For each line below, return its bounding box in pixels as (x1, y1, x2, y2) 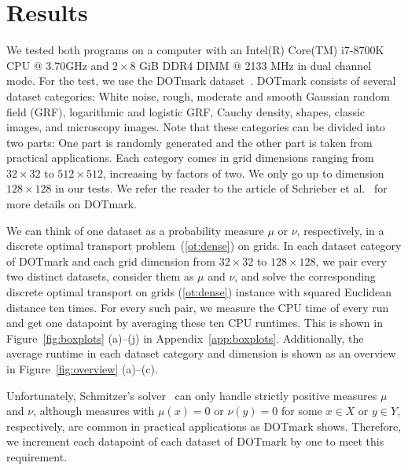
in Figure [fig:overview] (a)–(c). (6, 361, 158, 376)
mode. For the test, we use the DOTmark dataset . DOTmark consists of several (6, 72, 396, 89)
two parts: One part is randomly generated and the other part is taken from (6, 134, 373, 150)
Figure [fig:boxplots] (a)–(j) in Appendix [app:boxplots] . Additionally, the (6, 329, 364, 346)
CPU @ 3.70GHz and (6, 57, 109, 73)
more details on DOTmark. (6, 196, 138, 212)
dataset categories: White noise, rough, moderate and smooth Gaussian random (6, 87, 390, 104)
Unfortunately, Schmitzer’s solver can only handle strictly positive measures (6, 387, 377, 403)
